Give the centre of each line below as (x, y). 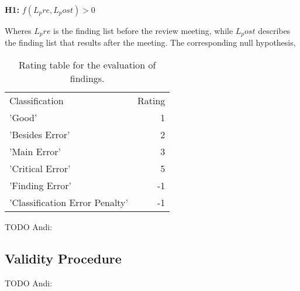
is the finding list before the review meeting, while (143, 30)
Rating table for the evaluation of (87, 65)
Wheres (18, 30)
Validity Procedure (63, 259)
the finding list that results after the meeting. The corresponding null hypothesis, (150, 42)
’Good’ (23, 118)
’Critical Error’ (40, 169)
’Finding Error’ (40, 186)
